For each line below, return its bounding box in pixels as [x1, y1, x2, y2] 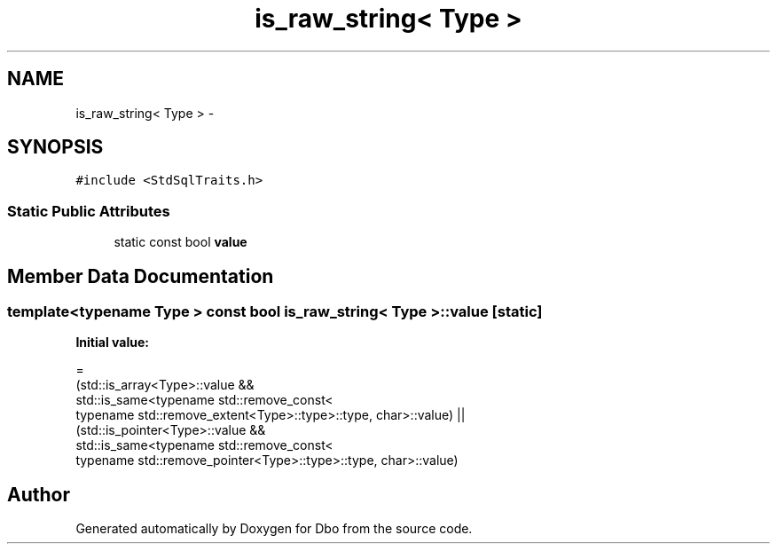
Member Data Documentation [7, 264, 274, 287]
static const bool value [114, 234, 247, 250]
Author [7, 483, 70, 506]
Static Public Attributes [7, 201, 170, 220]
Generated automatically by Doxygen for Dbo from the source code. [75, 521, 473, 537]
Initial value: [75, 335, 149, 350]
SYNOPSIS [7, 136, 104, 159]
